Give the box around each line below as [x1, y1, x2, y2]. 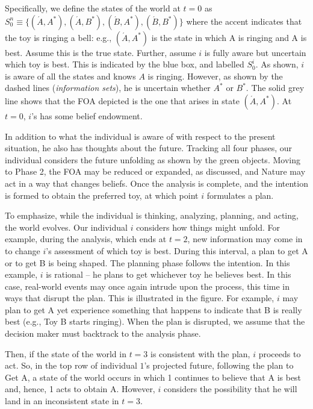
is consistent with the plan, [150, 347, 250, 360]
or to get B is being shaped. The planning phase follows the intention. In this [5, 256, 290, 269]
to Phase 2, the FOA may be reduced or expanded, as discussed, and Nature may [5, 165, 306, 178]
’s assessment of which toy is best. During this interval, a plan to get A [46, 244, 308, 257]
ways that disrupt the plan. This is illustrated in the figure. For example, [5, 292, 274, 304]
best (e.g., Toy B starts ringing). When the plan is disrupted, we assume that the [5, 315, 305, 328]
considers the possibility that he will [163, 382, 297, 395]
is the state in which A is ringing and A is [151, 31, 307, 43]
